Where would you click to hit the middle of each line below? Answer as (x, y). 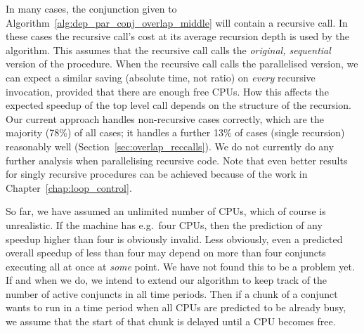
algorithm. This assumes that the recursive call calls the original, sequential (168, 50)
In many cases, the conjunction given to (91, 8)
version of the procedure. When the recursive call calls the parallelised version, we (182, 64)
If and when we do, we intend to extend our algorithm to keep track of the (167, 280)
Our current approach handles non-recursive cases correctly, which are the (165, 118)
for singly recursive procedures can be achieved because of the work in (157, 174)
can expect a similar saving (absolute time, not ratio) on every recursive (161, 77)
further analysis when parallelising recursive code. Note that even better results (177, 160)
